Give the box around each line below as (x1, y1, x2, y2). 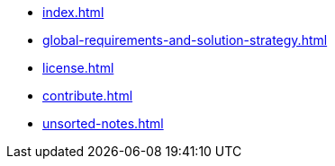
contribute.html (42, 88, 133, 103)
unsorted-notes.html (42, 116, 164, 131)
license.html (42, 60, 114, 75)
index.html (42, 4, 104, 20)
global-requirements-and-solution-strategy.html (42, 32, 328, 48)
